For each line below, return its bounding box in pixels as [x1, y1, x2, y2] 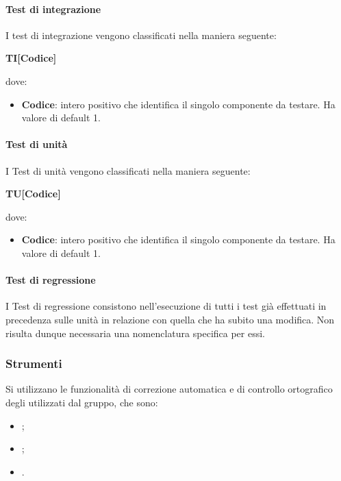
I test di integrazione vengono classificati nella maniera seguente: [5, 27, 277, 42]
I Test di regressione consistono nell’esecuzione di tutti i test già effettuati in [5, 299, 327, 313]
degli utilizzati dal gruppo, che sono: [5, 395, 158, 409]
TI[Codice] [5, 51, 57, 65]
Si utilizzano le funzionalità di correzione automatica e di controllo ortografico [5, 382, 333, 396]
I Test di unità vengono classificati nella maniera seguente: [5, 163, 251, 177]
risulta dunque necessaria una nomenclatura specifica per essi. [5, 325, 266, 340]
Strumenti [5, 355, 62, 372]
